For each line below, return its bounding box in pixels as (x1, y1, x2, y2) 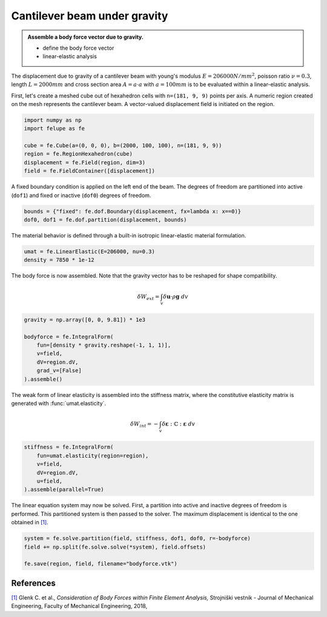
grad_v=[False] (36, 367, 82, 374)
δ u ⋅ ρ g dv (163, 293, 189, 300)
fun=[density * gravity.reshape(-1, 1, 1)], (36, 341, 171, 349)
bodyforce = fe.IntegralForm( (24, 333, 114, 340)
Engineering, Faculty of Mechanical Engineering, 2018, (11, 602, 148, 610)
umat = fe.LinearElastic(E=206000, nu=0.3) (24, 248, 156, 255)
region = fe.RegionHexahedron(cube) (24, 150, 133, 158)
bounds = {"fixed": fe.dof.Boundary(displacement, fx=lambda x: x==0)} (24, 208, 242, 215)
